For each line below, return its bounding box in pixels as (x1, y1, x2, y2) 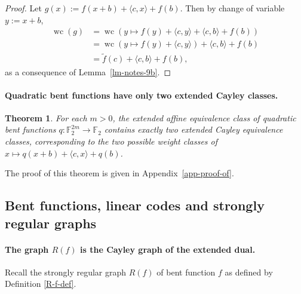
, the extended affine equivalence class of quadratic (112, 111, 296, 124)
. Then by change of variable (180, 2, 285, 14)
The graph (5, 243, 49, 255)
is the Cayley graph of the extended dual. (80, 243, 256, 255)
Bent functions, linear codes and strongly (5, 196, 265, 215)
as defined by (225, 265, 273, 278)
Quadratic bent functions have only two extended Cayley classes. (5, 88, 278, 101)
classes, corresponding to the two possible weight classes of (5, 135, 218, 148)
